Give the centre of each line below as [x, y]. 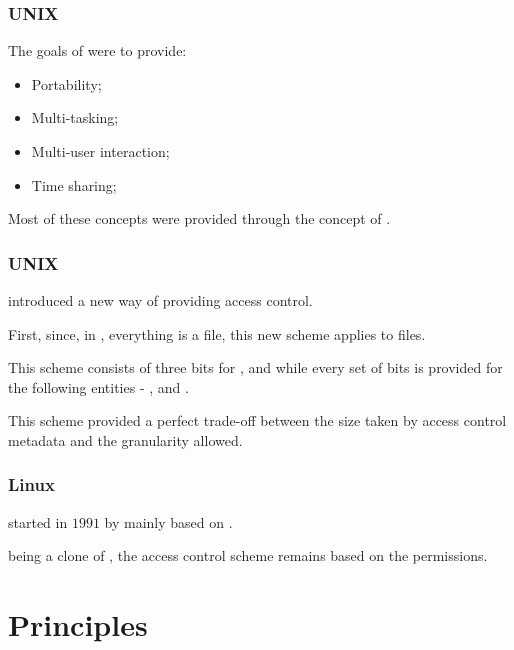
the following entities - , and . [98, 386]
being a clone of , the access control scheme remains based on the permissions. [248, 555]
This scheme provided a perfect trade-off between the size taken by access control [257, 420]
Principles [78, 624]
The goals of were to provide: [97, 50]
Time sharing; [74, 184]
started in [38, 521]
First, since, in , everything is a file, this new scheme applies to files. [217, 333]
